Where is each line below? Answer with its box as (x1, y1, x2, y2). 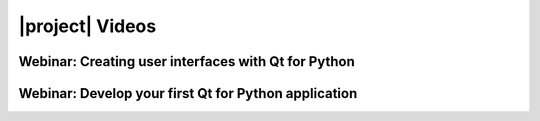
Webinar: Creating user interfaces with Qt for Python (18, 53, 355, 70)
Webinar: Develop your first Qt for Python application (18, 85, 358, 102)
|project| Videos (18, 15, 157, 37)
